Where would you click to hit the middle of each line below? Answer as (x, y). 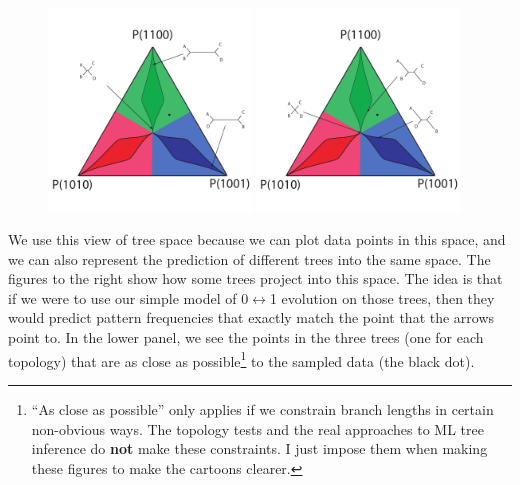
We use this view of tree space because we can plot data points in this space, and (257, 239)
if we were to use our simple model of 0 (128, 297)
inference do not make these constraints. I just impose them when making (259, 448)
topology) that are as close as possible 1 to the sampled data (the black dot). (241, 359)
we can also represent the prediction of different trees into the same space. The (249, 258)
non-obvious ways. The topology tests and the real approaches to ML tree (257, 428)
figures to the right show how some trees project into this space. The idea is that (255, 278)
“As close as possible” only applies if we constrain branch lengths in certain (262, 408)
